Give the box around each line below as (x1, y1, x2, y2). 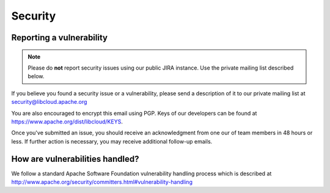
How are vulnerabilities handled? (11, 153, 139, 164)
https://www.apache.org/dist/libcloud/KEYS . (11, 118, 123, 125)
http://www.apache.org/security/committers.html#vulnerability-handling (11, 178, 193, 186)
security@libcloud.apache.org (11, 98, 87, 106)
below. (28, 73, 45, 80)
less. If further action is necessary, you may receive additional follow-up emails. (11, 137, 213, 145)
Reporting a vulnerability (11, 32, 108, 43)
